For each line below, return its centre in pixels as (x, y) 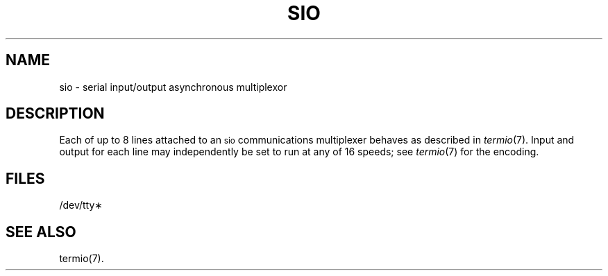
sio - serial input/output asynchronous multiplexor (173, 87)
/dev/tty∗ (81, 205)
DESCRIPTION (55, 114)
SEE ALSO (41, 232)
